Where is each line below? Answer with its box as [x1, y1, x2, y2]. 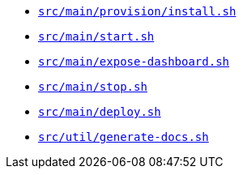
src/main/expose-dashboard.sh [38, 55, 230, 68]
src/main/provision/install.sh [38, 5, 237, 18]
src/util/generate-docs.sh [38, 130, 209, 143]
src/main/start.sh [38, 30, 155, 43]
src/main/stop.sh [38, 80, 147, 93]
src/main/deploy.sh [38, 105, 161, 118]
